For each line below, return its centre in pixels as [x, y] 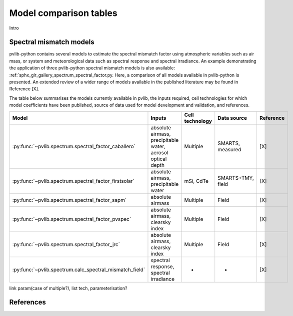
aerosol [159, 152]
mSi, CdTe [196, 181]
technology [198, 121]
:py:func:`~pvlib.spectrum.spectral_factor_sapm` [69, 200]
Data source [232, 118]
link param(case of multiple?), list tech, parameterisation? [68, 288]
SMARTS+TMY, [236, 178]
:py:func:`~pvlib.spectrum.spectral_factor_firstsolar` [73, 181]
